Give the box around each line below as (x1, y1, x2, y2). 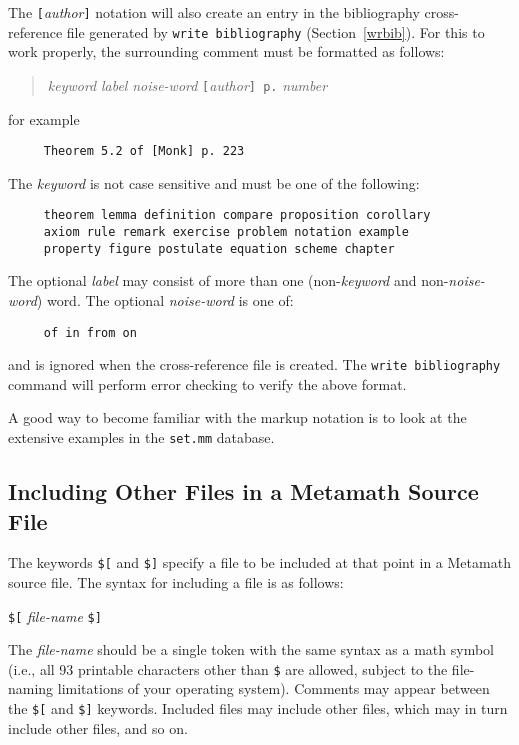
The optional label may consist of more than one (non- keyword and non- (8, 270, 449, 291)
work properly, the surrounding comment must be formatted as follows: (8, 41, 445, 62)
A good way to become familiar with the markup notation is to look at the (8, 407, 467, 428)
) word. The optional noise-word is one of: (36, 289, 294, 310)
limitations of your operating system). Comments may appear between (57, 678, 490, 699)
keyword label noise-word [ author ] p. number (47, 74, 328, 95)
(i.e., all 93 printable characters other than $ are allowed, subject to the (8, 658, 448, 679)
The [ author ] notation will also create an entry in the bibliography (8, 2, 420, 22)
